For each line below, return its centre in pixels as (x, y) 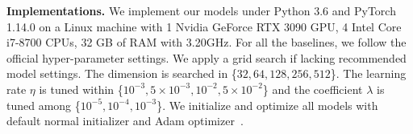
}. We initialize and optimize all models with (267, 105)
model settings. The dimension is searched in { (122, 73)
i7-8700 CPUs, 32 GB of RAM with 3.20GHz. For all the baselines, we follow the (206, 42)
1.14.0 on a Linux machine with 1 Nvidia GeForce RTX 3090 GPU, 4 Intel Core (204, 26)
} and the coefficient (313, 89)
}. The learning (368, 73)
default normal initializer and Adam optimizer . (125, 121)
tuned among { (44, 105)
